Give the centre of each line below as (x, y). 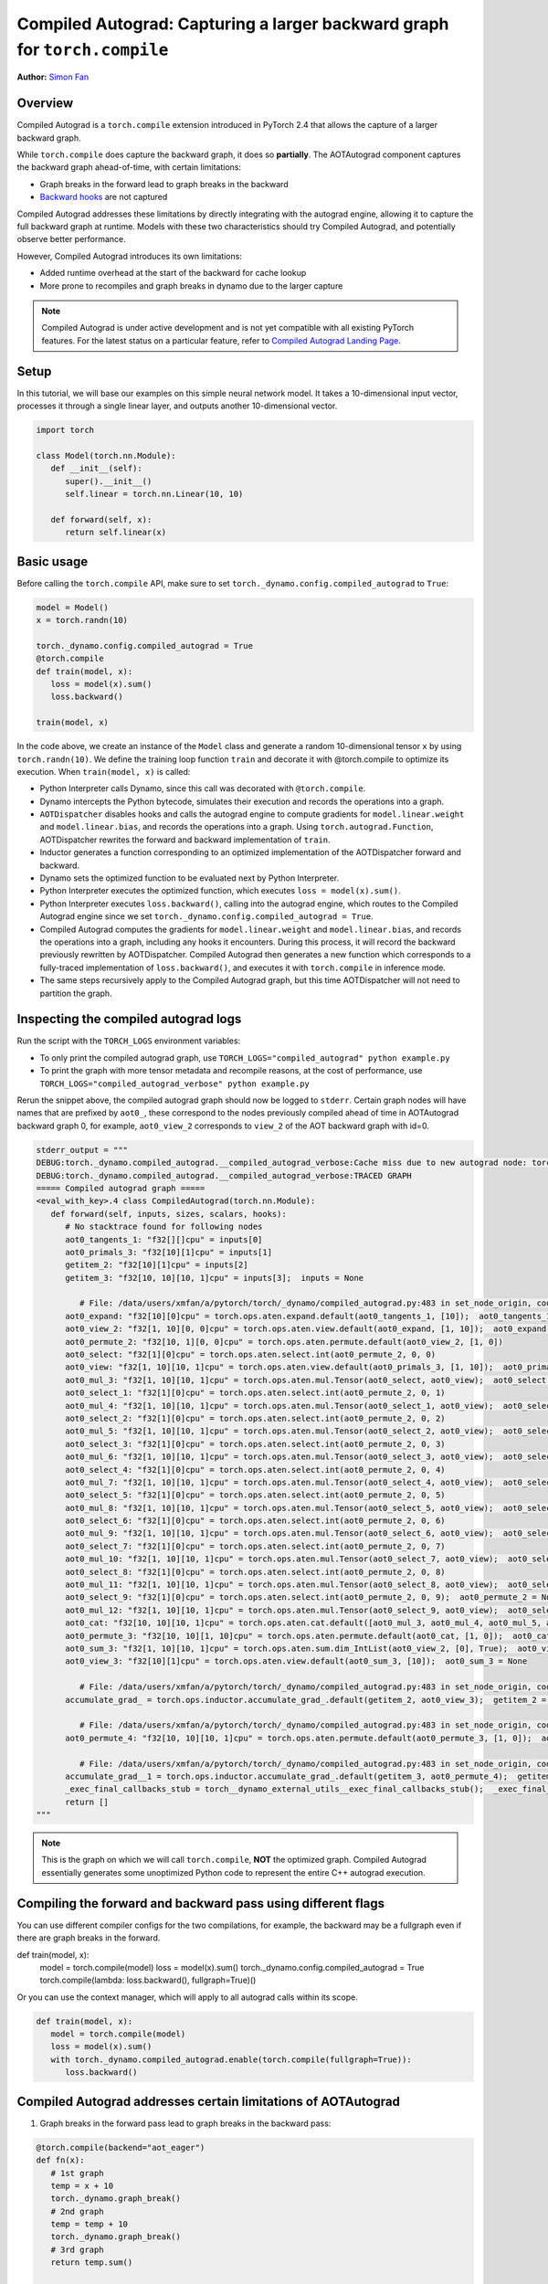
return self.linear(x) (116, 533)
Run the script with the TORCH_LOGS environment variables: (129, 1041)
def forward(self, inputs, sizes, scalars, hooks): (169, 1214)
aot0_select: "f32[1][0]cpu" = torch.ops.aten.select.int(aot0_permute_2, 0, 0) (251, 1355)
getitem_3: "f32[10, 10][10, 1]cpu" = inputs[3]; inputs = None (215, 1278)
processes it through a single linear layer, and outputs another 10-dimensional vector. (177, 406)
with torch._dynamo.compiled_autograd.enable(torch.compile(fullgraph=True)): (232, 2059)
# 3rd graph (77, 2249)
